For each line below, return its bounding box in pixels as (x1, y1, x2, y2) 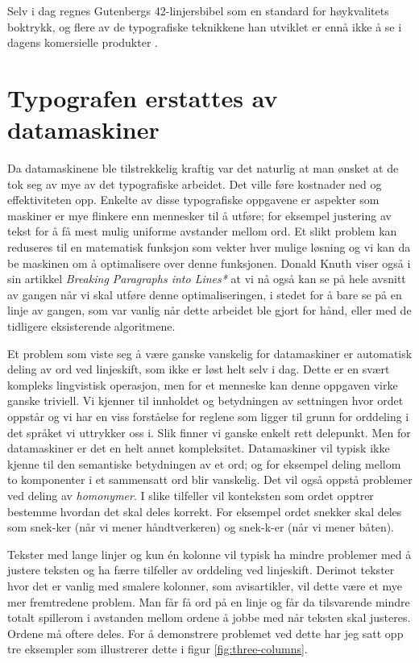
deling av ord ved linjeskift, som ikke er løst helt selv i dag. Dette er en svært (7, 361, 390, 377)
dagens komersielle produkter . (7, 34, 158, 51)
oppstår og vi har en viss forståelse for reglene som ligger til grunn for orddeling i (7, 408, 409, 424)
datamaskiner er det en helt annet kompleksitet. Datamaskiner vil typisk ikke (7, 440, 390, 457)
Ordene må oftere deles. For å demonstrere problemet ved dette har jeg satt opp (7, 624, 404, 641)
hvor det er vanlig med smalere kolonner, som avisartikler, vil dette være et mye (7, 577, 403, 594)
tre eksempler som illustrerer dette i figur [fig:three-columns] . (7, 640, 308, 657)
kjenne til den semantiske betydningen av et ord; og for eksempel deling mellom (7, 455, 401, 472)
